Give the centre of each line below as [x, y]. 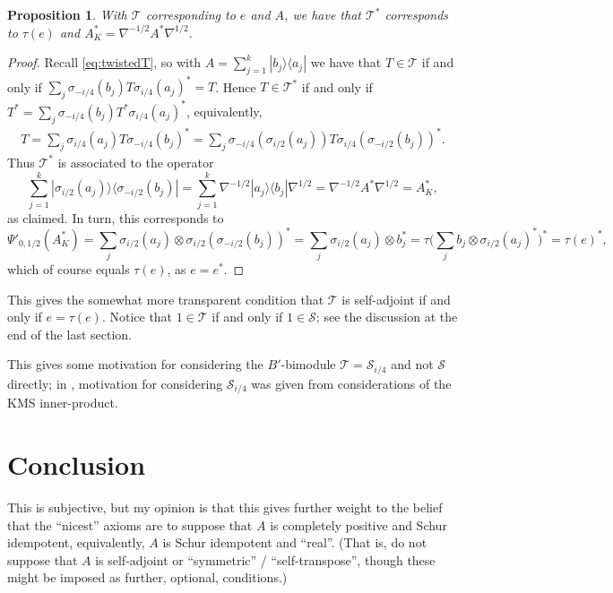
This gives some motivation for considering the [135, 364]
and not [412, 364]
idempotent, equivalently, [76, 542]
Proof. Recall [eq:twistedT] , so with [104, 62]
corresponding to [190, 14]
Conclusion [77, 464]
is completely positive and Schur [358, 524]
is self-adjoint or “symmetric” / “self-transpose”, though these [265, 559]
